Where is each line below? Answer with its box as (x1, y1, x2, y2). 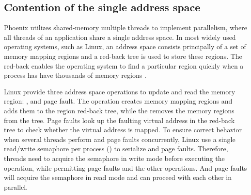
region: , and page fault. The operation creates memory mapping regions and (4, 96, 233, 106)
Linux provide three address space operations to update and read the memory (4, 86, 235, 96)
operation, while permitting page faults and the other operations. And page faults (4, 162, 247, 173)
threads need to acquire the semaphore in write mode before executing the (4, 153, 225, 163)
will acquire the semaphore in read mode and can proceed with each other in (4, 172, 232, 182)
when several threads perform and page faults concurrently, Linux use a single (4, 134, 235, 144)
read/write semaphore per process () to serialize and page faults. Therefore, (4, 143, 228, 154)
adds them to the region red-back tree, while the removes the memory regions (4, 105, 235, 115)
